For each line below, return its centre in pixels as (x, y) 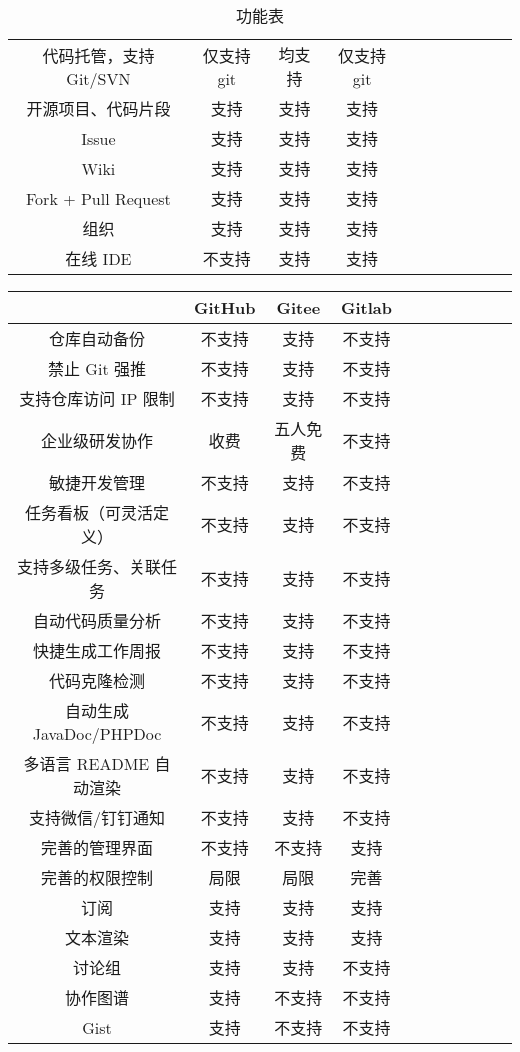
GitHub (225, 307)
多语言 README (86, 763)
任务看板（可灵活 (88, 512)
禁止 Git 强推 (97, 368)
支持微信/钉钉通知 (96, 817)
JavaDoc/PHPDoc (97, 733)
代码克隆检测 (96, 680)
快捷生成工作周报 (96, 650)
